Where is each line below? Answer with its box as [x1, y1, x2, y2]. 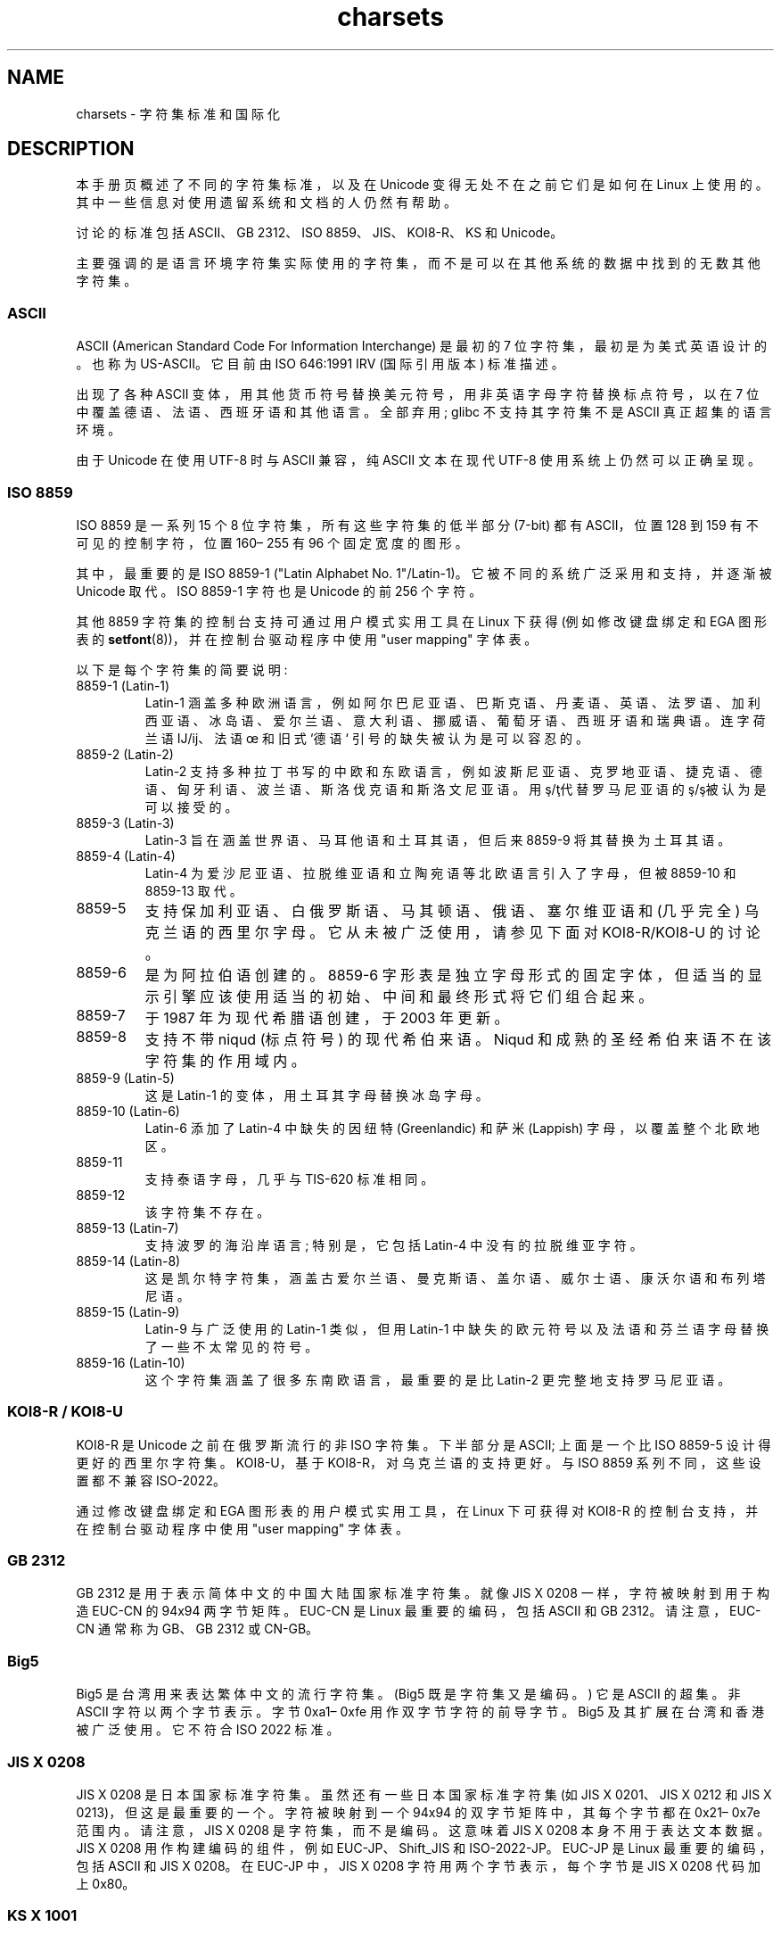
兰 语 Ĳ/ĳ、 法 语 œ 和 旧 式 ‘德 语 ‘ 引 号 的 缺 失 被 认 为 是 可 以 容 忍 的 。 [144, 730, 589, 746]
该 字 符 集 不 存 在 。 [144, 1203, 270, 1220]
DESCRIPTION [7, 137, 135, 161]
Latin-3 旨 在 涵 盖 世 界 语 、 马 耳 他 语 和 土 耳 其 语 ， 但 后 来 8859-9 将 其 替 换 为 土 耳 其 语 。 [144, 831, 731, 847]
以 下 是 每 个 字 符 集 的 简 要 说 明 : [76, 661, 288, 677]
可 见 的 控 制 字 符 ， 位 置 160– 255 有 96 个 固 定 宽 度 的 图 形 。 [76, 534, 468, 550]
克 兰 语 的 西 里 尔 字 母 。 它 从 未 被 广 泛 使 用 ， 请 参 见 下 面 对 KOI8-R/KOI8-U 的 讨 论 [144, 922, 760, 941]
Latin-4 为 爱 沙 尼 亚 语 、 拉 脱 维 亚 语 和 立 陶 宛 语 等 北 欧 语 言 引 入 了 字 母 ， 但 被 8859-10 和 [144, 864, 736, 881]
